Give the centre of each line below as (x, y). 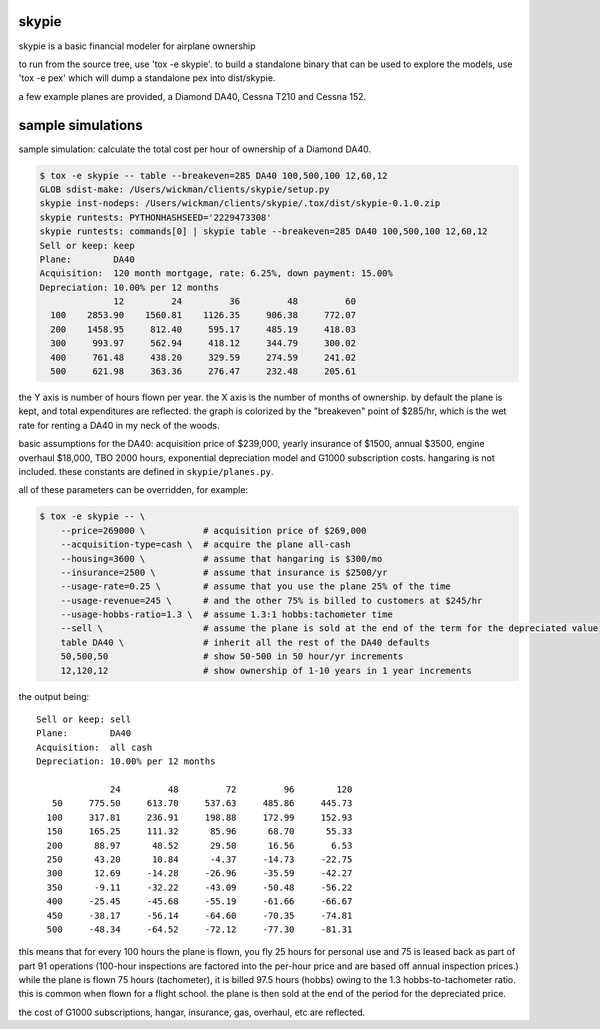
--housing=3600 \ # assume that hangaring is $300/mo (221, 558)
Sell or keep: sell (84, 719)
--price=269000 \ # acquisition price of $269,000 (213, 530)
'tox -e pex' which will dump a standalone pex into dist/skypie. (147, 78)
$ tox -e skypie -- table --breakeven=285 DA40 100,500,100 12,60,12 (213, 175)
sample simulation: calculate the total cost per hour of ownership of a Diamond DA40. (195, 149)
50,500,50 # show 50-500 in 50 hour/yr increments (232, 656)
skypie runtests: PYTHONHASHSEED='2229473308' (155, 217)
